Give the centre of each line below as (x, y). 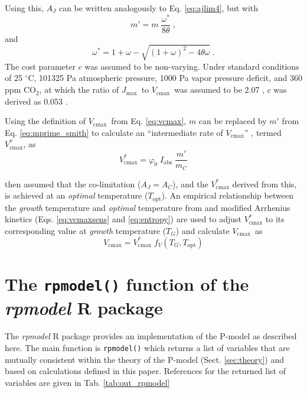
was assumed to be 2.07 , (219, 90)
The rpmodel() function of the (127, 284)
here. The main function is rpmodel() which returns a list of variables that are (147, 347)
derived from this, (264, 183)
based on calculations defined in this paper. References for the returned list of (146, 371)
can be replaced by (233, 121)
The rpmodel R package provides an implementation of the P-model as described (151, 336)
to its (275, 219)
